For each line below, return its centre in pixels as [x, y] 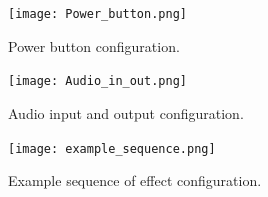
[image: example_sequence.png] [112, 148]
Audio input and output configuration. [126, 112]
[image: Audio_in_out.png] [97, 81]
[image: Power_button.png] [97, 14]
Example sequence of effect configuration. [135, 180]
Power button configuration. [94, 45]
